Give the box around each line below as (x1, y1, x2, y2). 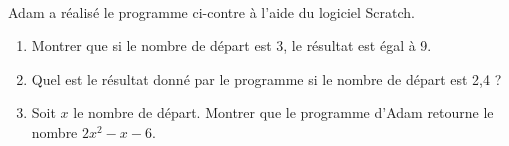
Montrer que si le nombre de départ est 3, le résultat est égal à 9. (31, 35, 432, 56)
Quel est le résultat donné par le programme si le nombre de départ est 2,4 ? (31, 68, 502, 89)
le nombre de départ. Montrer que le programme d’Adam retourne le (73, 102, 494, 123)
